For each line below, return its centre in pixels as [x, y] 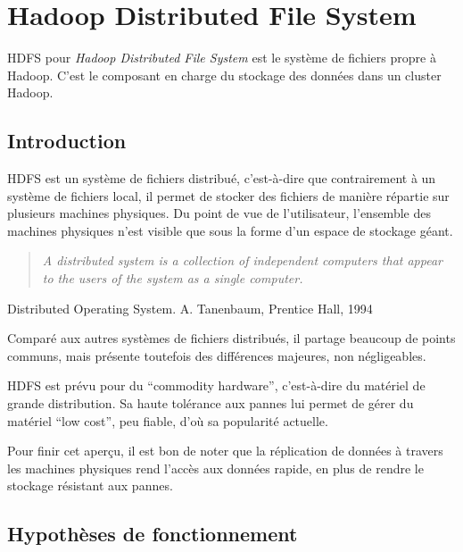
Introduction [67, 141]
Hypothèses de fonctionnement [153, 534]
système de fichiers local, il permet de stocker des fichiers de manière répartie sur [228, 195]
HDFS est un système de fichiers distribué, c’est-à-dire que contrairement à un [222, 178]
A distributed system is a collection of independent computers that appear [243, 260]
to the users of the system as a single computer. [173, 278]
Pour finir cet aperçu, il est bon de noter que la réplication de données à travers [225, 451]
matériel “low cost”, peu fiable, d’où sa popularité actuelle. [168, 420]
